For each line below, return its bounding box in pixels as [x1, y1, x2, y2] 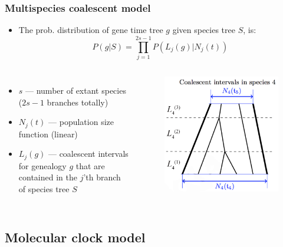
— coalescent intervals [48, 147, 129, 160]
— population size [48, 116, 114, 128]
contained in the [18, 171, 77, 183]
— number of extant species [25, 84, 126, 96]
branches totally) [47, 95, 108, 108]
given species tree [172, 24, 235, 36]
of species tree [18, 182, 70, 195]
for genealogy [18, 159, 67, 172]
